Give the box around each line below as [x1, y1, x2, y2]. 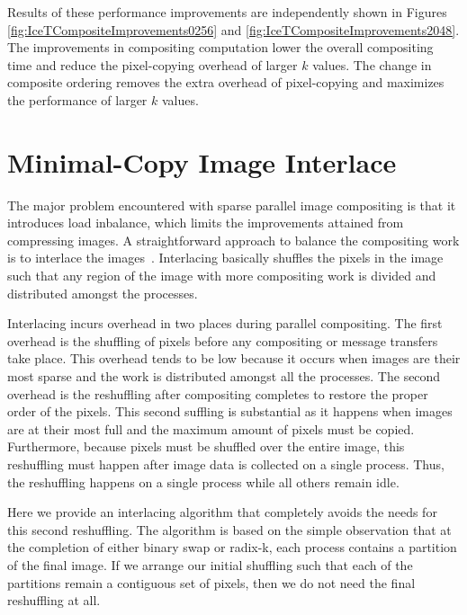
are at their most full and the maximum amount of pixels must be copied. [7, 419, 415, 438]
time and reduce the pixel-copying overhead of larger [7, 55, 298, 74]
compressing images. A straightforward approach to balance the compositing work [7, 230, 460, 249]
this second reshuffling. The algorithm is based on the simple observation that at [7, 520, 452, 539]
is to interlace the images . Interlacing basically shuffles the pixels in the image [7, 248, 444, 267]
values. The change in [312, 55, 432, 74]
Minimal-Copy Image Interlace [7, 143, 397, 180]
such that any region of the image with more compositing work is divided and [7, 266, 436, 285]
